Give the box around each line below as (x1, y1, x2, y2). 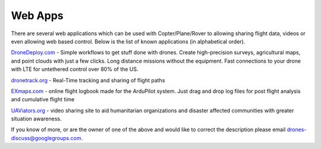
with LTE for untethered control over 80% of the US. (11, 66, 139, 73)
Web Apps (11, 9, 64, 22)
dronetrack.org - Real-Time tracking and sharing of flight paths (11, 76, 165, 83)
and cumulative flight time (11, 96, 75, 103)
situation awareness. (11, 115, 62, 122)
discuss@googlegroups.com (11, 134, 81, 141)
